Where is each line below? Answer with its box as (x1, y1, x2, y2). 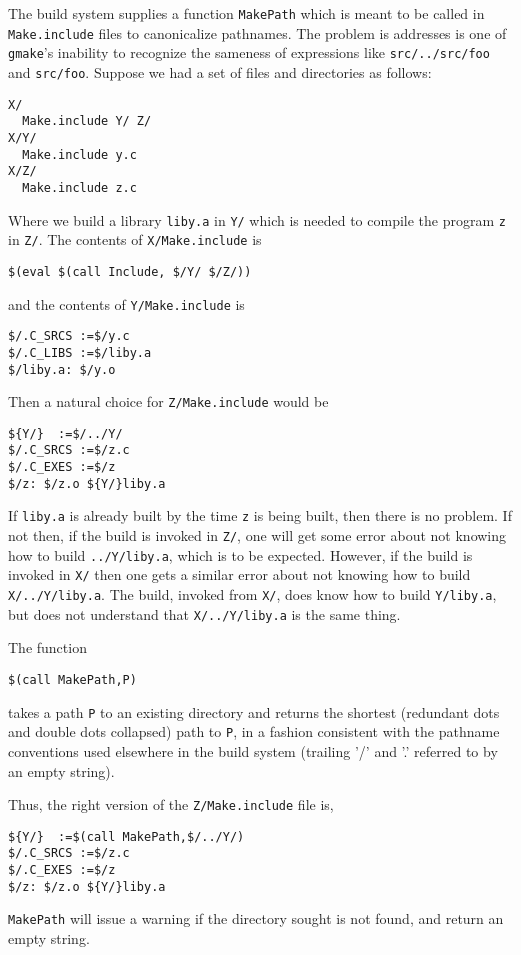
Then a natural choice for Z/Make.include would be (8, 391, 329, 412)
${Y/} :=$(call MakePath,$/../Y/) (8, 829, 245, 844)
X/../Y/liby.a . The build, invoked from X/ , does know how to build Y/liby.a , (8, 584, 497, 605)
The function (8, 637, 87, 658)
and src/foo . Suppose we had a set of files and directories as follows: (8, 61, 432, 82)
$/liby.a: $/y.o (8, 362, 116, 377)
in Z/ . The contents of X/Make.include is (8, 229, 262, 250)
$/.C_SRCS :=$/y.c (8, 329, 130, 344)
